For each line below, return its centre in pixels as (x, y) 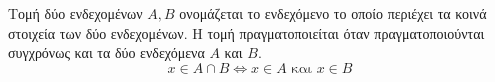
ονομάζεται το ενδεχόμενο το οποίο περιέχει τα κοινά (333, 13)
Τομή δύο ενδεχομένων (75, 13)
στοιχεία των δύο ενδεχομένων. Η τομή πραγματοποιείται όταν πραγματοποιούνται (246, 32)
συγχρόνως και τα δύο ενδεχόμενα (106, 52)
